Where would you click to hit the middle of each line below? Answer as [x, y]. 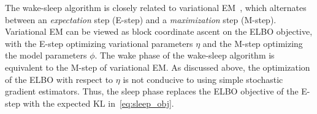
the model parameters [46, 55]
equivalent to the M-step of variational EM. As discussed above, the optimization [158, 67]
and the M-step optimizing [253, 43]
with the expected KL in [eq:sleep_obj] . [98, 103]
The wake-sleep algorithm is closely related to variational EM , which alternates [156, 7]
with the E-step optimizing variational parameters [99, 43]
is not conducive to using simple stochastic [203, 79]
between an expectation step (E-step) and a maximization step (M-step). [141, 19]
